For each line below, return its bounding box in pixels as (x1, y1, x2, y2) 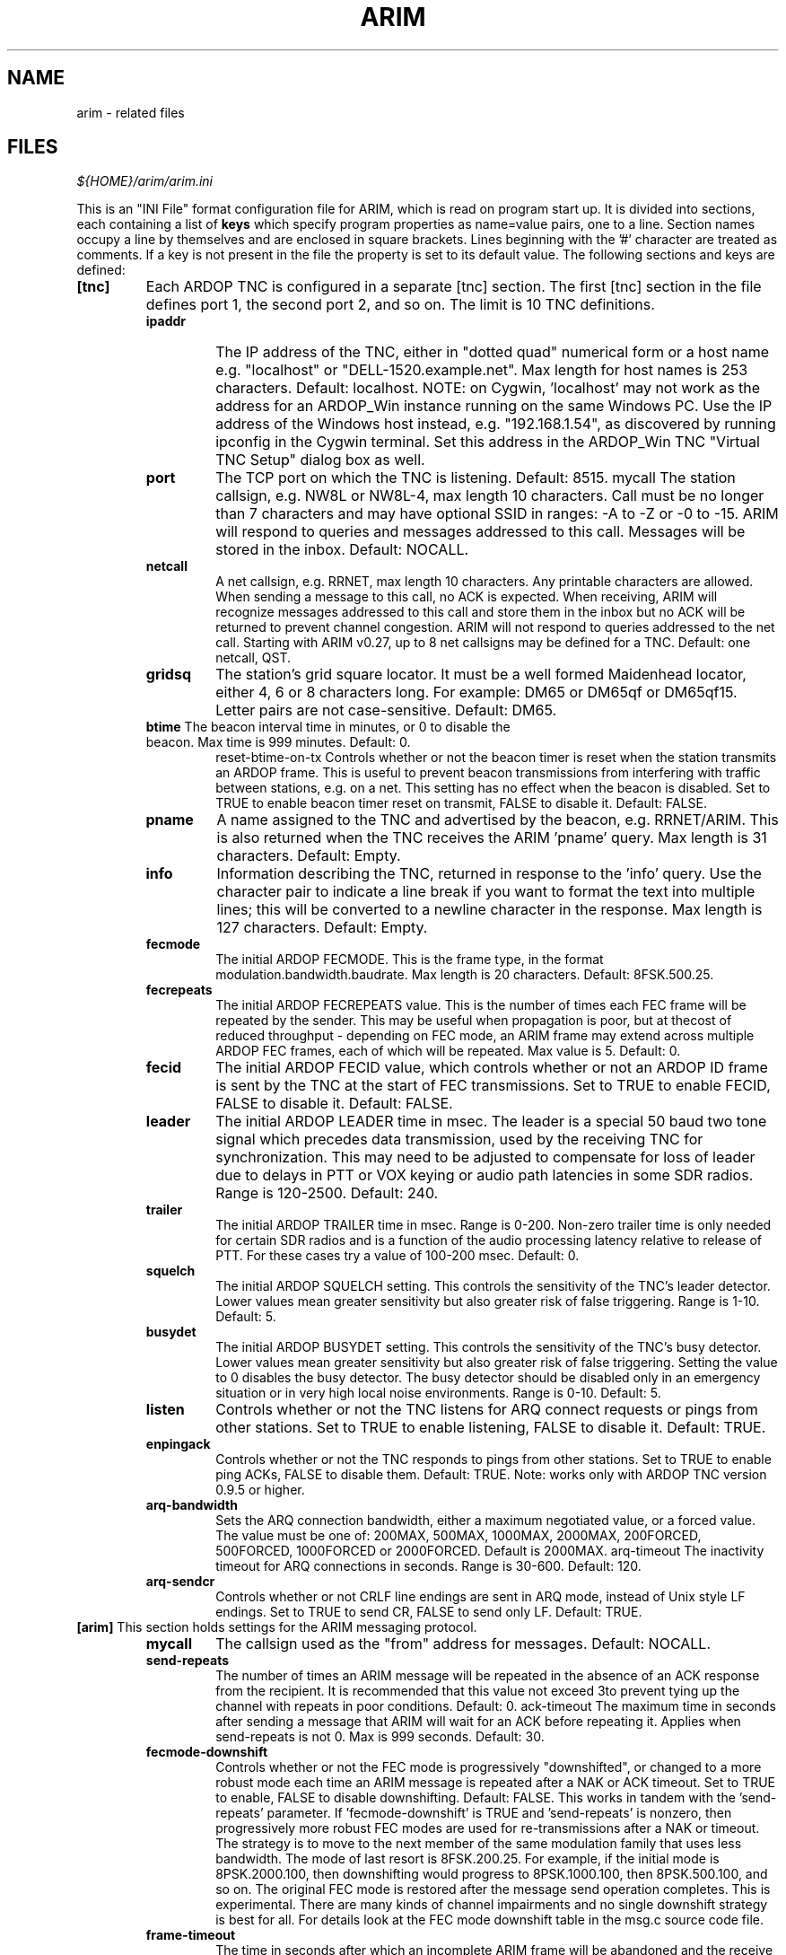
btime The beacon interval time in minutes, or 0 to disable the (145, 719, 511, 735)
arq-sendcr (145, 1574, 215, 1590)
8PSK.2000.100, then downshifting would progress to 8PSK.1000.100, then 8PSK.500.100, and (215, 1866, 768, 1882)
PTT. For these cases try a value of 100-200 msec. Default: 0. (215, 1248, 580, 1264)
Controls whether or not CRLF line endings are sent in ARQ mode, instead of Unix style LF (215, 1589, 746, 1605)
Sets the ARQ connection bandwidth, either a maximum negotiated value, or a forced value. (215, 1512, 756, 1529)
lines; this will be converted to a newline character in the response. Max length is (216, 900, 763, 919)
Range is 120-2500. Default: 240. (215, 1184, 439, 1203)
